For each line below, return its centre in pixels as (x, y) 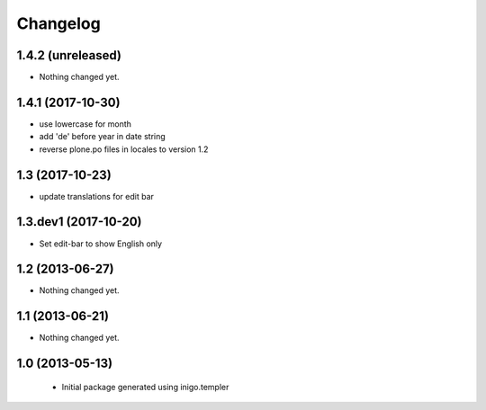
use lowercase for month (85, 124)
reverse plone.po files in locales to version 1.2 (124, 149)
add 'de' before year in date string (102, 137)
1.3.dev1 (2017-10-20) (79, 222)
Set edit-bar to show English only (100, 244)
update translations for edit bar (97, 196)
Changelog (58, 23)
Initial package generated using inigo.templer (145, 387)
